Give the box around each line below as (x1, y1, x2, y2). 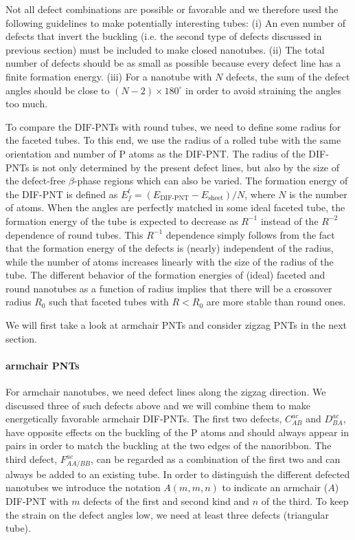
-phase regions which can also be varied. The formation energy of (73, 173, 348, 188)
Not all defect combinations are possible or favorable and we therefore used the (5, 2, 339, 16)
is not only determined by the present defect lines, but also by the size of (32, 160, 340, 174)
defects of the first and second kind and (83, 493, 249, 508)
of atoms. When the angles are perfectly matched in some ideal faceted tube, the (5, 200, 345, 215)
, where (244, 186, 275, 201)
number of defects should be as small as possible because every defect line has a (5, 56, 341, 70)
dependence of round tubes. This (5, 227, 144, 241)
